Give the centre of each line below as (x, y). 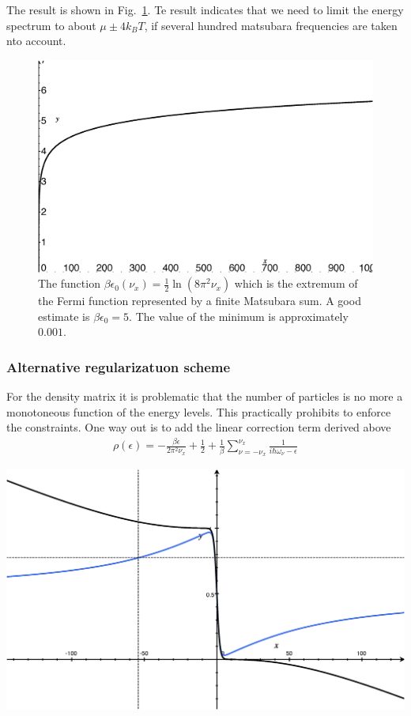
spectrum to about (51, 25)
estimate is (64, 316)
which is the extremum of (296, 283)
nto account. (36, 41)
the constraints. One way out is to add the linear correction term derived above (199, 427)
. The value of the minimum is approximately (239, 316)
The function (69, 283)
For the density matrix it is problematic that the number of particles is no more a (205, 396)
